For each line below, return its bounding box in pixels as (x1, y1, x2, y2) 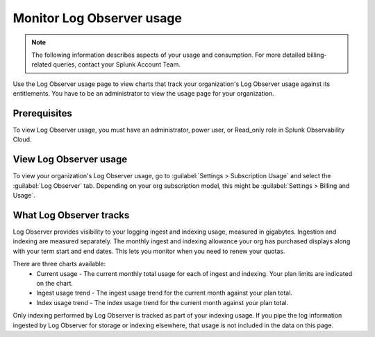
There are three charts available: (12, 260, 106, 268)
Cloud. (12, 135, 32, 144)
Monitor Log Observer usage (12, 10, 182, 26)
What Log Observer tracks (12, 209, 130, 221)
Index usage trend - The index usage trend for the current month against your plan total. (36, 298, 289, 306)
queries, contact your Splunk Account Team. (53, 60, 181, 69)
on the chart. (36, 279, 73, 287)
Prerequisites (12, 107, 72, 119)
